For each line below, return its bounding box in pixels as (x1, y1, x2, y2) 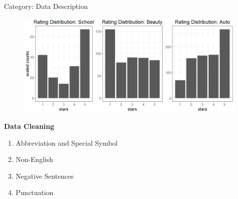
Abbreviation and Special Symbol (15, 137, 118, 148)
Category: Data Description (4, 1, 88, 11)
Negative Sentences (15, 170, 74, 181)
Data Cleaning (4, 120, 55, 131)
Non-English (15, 154, 54, 164)
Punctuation (15, 187, 54, 198)
